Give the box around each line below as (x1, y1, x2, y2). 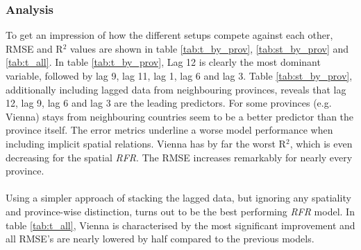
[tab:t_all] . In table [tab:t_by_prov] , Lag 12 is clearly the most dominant (6, 55, 321, 69)
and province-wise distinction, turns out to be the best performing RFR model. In (6, 204, 355, 218)
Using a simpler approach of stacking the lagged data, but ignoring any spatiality (6, 190, 351, 205)
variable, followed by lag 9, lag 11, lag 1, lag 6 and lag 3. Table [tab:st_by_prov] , (6, 69, 353, 82)
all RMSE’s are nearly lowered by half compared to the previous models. (6, 231, 314, 246)
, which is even (289, 136, 353, 150)
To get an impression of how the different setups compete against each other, (6, 28, 333, 42)
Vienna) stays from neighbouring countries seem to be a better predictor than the (6, 109, 354, 123)
